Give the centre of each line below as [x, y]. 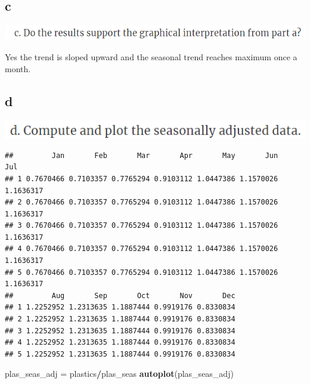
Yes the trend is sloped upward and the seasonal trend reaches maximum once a [151, 57]
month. [18, 68]
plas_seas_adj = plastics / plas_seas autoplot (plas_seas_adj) [119, 374]
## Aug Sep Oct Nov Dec [120, 295]
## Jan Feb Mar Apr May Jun [142, 155]
